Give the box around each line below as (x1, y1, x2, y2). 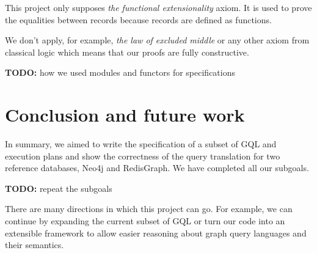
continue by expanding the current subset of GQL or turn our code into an (5, 215, 285, 227)
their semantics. (5, 238, 64, 251)
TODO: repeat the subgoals (5, 182, 112, 194)
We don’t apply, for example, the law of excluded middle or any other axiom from (5, 34, 310, 46)
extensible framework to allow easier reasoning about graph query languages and (5, 226, 307, 239)
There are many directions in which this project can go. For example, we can (5, 202, 293, 215)
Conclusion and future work (5, 102, 245, 127)
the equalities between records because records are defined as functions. (5, 13, 272, 26)
